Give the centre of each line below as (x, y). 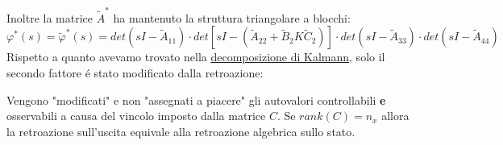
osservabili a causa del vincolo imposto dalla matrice (136, 116)
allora (395, 116)
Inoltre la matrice (50, 17)
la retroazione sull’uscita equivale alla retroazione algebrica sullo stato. (181, 131)
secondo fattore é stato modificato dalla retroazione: (135, 72)
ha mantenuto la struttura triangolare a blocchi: (232, 17)
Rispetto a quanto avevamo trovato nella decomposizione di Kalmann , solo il (196, 57)
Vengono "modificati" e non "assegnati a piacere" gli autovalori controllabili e (196, 99)
